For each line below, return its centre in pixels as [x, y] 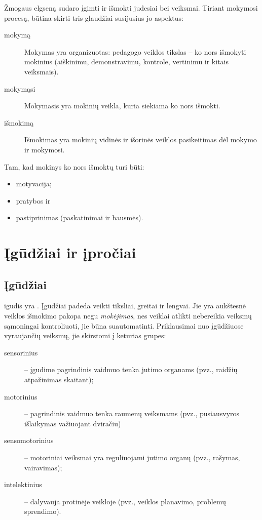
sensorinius [21, 352]
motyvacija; [34, 184]
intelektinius [23, 484]
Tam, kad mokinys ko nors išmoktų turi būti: [74, 166]
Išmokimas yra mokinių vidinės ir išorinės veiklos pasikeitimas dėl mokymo [141, 139]
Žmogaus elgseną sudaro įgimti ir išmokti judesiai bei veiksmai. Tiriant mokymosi [131, 8]
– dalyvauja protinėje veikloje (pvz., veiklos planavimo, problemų [125, 501]
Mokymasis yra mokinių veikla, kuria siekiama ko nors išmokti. [122, 106]
